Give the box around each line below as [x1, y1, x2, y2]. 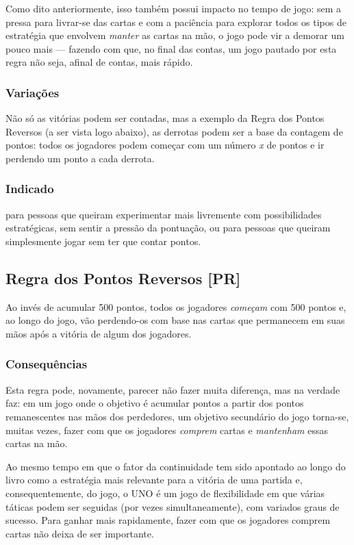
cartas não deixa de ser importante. [5, 526, 154, 540]
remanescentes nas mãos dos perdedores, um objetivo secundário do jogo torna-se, [5, 409, 349, 423]
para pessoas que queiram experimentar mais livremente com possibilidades [5, 207, 322, 221]
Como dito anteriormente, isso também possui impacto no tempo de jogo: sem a [5, 1, 342, 15]
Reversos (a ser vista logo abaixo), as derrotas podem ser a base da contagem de [5, 124, 343, 138]
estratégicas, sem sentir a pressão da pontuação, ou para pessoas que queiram [5, 220, 331, 235]
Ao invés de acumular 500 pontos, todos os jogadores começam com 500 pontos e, [5, 299, 346, 314]
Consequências [5, 355, 88, 372]
